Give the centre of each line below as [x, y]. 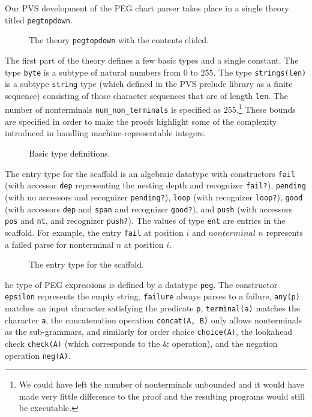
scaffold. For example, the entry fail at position [94, 232]
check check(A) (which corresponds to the [82, 343]
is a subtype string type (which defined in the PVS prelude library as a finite [149, 84]
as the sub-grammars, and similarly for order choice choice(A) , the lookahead [149, 331]
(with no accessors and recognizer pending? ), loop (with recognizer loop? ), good [154, 196]
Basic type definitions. [70, 153]
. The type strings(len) [260, 72]
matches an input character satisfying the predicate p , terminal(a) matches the [152, 308]
